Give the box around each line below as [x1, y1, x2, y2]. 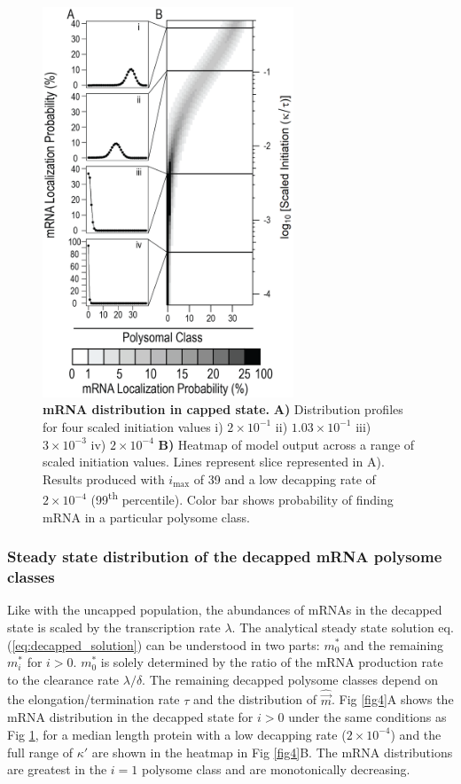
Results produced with [43, 469, 165, 488]
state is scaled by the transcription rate [7, 617, 221, 636]
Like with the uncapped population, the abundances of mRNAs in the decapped [7, 600, 442, 619]
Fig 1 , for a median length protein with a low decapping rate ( [7, 725, 347, 743]
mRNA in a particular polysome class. [43, 507, 250, 526]
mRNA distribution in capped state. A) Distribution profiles [43, 400, 403, 419]
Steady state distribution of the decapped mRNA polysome [7, 545, 442, 568]
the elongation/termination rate [7, 690, 180, 709]
